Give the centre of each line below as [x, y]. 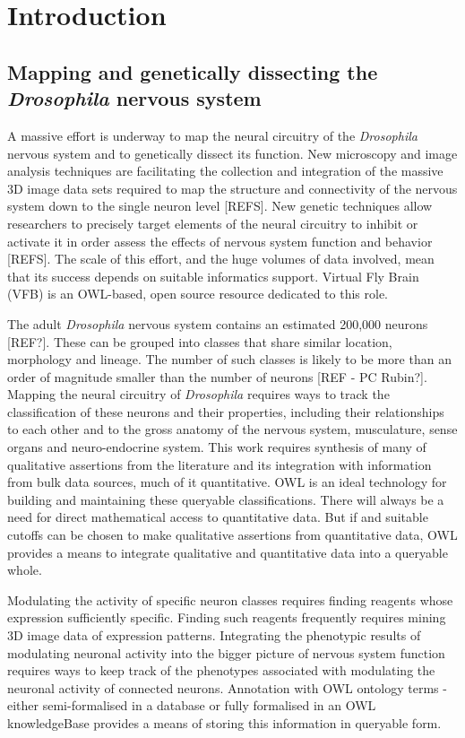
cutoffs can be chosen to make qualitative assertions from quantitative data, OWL [232, 535]
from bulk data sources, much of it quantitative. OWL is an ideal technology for [227, 482]
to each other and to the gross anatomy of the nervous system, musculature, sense [232, 429]
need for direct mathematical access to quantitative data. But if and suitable [218, 517]
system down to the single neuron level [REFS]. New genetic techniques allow [220, 206]
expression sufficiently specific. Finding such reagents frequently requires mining [227, 617]
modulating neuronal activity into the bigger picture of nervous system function [226, 652]
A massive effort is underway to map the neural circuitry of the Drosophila [212, 135]
